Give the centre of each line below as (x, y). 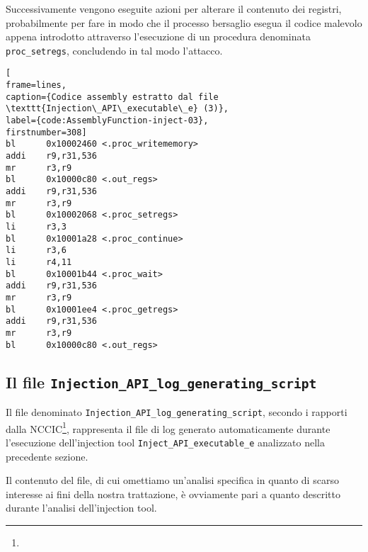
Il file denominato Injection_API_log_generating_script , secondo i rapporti (177, 411)
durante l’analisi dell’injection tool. (81, 508)
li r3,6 (36, 250)
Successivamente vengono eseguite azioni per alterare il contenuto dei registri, (174, 9)
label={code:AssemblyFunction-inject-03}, (107, 121)
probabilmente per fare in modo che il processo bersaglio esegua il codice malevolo (184, 22)
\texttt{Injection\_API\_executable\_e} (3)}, (117, 109)
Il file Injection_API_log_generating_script (161, 382)
